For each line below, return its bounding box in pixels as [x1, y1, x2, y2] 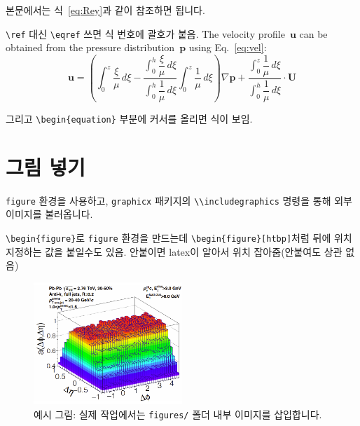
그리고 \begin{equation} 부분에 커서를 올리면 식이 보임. [6, 111, 253, 125]
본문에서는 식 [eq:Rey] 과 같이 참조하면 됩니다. [6, 3, 205, 17]
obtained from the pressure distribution [6, 40, 175, 55]
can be [299, 26, 328, 41]
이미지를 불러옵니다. [6, 207, 93, 221]
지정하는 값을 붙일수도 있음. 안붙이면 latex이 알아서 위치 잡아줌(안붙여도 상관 [6, 244, 342, 259]
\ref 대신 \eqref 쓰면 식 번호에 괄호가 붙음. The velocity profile [6, 26, 285, 41]
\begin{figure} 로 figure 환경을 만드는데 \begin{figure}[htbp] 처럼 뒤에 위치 [6, 230, 352, 245]
